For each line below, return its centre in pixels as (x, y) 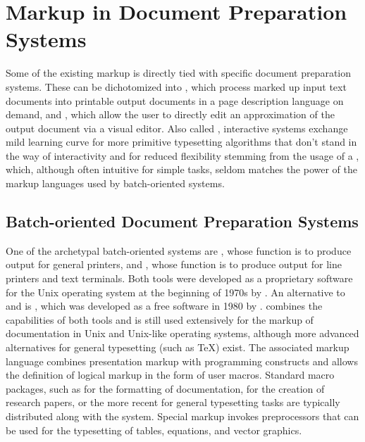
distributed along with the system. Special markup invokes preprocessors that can (182, 416)
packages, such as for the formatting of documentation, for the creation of (165, 388)
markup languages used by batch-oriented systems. (115, 183)
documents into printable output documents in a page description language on (175, 100)
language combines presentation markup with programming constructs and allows (182, 361)
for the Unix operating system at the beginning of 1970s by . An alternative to (175, 292)
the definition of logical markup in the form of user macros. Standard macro (170, 375)
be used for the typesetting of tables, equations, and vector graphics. (154, 430)
